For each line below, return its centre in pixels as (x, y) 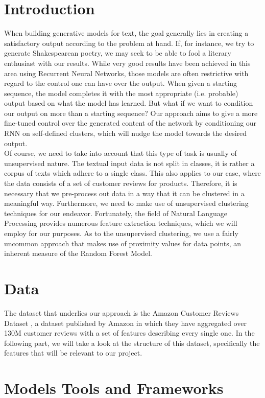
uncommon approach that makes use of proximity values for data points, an (123, 243)
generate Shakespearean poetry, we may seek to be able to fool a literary (118, 53)
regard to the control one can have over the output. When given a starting (121, 83)
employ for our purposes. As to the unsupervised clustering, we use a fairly (121, 233)
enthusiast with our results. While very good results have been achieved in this (127, 63)
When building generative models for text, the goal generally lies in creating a (126, 33)
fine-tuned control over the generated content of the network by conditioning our (130, 123)
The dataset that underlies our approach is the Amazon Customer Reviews (122, 312)
